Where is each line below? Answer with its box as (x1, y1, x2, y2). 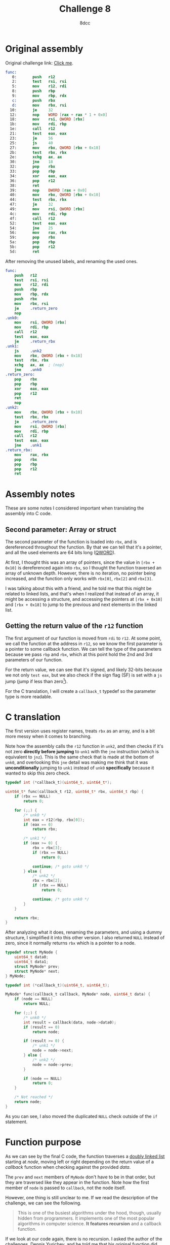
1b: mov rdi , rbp (10, 121, 67, 127)
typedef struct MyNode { (5, 950, 58, 955)
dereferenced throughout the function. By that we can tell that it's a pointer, (5, 544, 163, 550)
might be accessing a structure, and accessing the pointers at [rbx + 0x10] (5, 596, 163, 602)
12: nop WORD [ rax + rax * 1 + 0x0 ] (10, 112, 108, 117)
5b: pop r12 (10, 244, 56, 249)
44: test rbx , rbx (10, 197, 67, 202)
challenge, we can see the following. (5, 1200, 82, 1206)
